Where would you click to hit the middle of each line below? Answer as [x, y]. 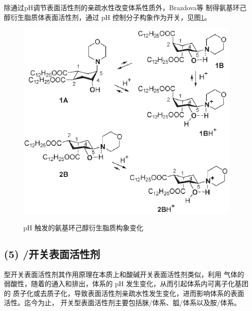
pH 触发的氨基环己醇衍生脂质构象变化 [83, 227]
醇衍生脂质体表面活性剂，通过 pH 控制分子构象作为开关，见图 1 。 [108, 17]
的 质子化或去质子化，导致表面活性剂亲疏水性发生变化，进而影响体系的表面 [124, 293]
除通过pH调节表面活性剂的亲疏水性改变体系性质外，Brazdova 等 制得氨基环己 [125, 7]
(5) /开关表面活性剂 [52, 253]
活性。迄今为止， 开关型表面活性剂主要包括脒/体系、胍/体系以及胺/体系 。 [122, 302]
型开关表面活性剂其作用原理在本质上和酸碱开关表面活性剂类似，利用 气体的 [124, 274]
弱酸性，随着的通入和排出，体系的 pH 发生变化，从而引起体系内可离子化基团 [126, 284]
